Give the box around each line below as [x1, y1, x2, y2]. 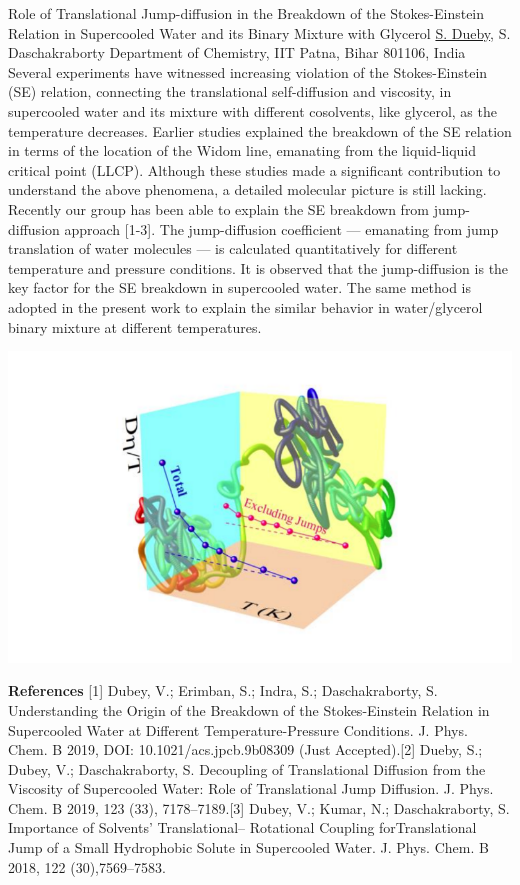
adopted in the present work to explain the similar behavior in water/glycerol [8, 296, 483, 317]
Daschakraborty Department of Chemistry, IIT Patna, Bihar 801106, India [8, 42, 466, 63]
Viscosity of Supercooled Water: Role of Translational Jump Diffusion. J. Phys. [8, 778, 494, 799]
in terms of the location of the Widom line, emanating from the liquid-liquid [8, 140, 477, 161]
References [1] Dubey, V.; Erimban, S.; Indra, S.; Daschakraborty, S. [8, 680, 438, 701]
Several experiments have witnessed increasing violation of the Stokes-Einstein [8, 61, 488, 82]
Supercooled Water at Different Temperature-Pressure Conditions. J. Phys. [8, 719, 468, 740]
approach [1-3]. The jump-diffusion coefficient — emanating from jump [64, 218, 499, 239]
